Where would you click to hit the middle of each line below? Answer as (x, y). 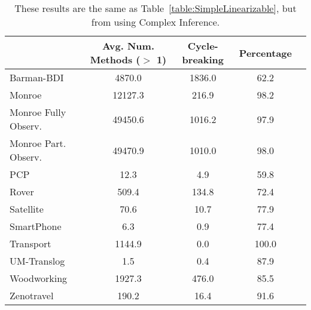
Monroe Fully (38, 112)
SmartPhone (36, 226)
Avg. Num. (128, 46)
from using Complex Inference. (155, 22)
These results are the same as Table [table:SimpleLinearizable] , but (155, 8)
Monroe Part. (38, 143)
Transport (31, 243)
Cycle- (203, 46)
